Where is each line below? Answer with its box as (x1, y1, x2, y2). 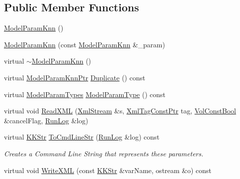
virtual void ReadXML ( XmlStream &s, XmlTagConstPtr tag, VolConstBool (4, 106, 236, 116)
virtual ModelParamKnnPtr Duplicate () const (4, 72, 145, 82)
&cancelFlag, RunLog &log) (4, 115, 88, 125)
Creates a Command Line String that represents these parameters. (4, 148, 204, 158)
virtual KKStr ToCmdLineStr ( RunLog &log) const (4, 132, 160, 142)
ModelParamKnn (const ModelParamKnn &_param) (4, 39, 165, 49)
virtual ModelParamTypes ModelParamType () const (4, 89, 166, 99)
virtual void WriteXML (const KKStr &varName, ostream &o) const (4, 165, 212, 175)
